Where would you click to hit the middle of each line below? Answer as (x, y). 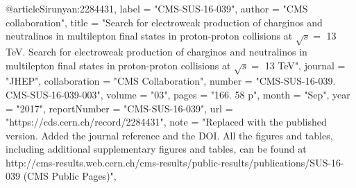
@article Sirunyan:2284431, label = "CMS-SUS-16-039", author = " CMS (157, 8)
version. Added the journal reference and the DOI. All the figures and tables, (169, 135)
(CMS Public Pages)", (70, 176)
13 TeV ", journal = (305, 65)
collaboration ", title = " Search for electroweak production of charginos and (164, 22)
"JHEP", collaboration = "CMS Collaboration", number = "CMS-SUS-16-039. (171, 81)
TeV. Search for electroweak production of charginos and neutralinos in (156, 51)
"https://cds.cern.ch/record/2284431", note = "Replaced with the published (166, 122)
